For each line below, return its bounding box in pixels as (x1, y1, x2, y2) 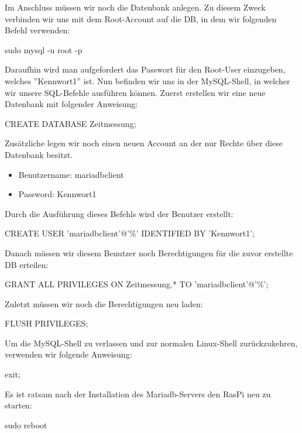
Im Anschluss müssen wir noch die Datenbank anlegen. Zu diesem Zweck (5, 1, 266, 13)
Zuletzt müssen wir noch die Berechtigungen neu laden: (5, 297, 203, 310)
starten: (5, 399, 32, 411)
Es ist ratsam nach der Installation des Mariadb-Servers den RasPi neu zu (5, 387, 271, 400)
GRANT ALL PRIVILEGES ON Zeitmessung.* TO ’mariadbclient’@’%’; (5, 278, 269, 290)
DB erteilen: (5, 258, 49, 270)
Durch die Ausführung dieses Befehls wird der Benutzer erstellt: (5, 207, 234, 219)
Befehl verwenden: (5, 24, 70, 36)
